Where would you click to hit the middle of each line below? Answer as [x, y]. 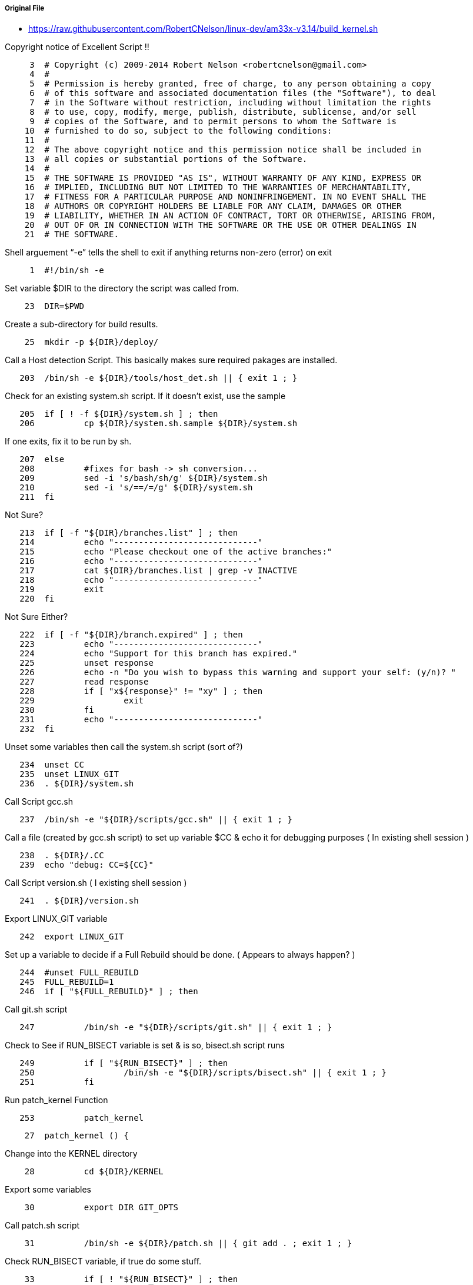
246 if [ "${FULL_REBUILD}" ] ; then [109, 992]
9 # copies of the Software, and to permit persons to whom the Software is [213, 122]
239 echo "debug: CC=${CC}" [86, 865]
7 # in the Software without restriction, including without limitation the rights [230, 103]
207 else [42, 459]
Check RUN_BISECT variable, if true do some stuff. [103, 1261]
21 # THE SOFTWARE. [71, 235]
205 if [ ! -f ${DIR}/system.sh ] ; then [119, 414]
